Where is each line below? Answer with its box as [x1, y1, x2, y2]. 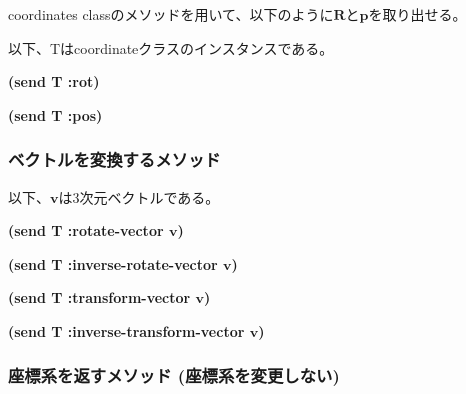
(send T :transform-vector [8, 287, 191, 308]
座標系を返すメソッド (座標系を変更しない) [8, 363, 340, 388]
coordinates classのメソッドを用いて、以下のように [8, 4, 334, 24]
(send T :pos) [8, 104, 103, 125]
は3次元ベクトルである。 [58, 186, 220, 207]
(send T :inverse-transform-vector [8, 320, 245, 341]
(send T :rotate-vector [8, 220, 164, 241]
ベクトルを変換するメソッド [8, 147, 221, 172]
